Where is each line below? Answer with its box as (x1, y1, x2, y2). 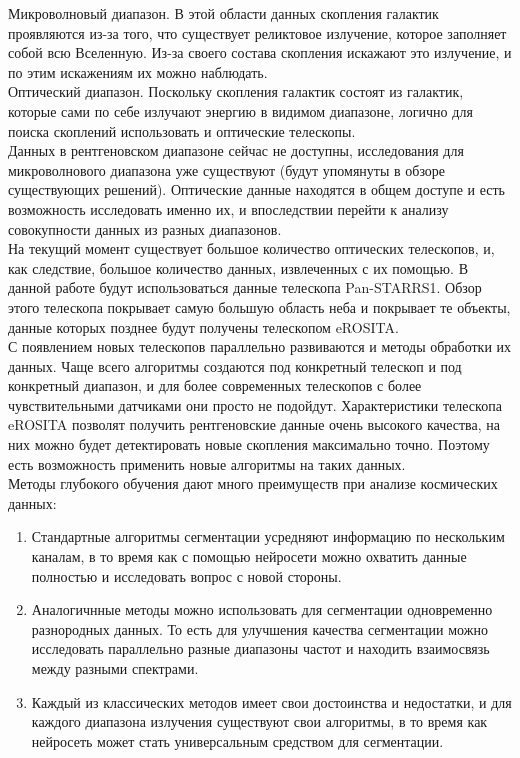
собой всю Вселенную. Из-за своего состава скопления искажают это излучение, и (8, 42, 512, 63)
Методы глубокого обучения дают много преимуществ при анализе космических (8, 473, 498, 494)
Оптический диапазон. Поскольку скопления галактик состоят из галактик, (8, 81, 464, 102)
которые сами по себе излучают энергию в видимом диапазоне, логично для (8, 100, 473, 121)
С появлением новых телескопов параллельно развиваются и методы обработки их (8, 336, 512, 357)
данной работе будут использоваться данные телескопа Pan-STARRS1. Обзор (8, 277, 482, 298)
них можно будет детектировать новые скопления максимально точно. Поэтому (8, 434, 490, 455)
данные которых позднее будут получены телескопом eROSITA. (8, 316, 399, 337)
